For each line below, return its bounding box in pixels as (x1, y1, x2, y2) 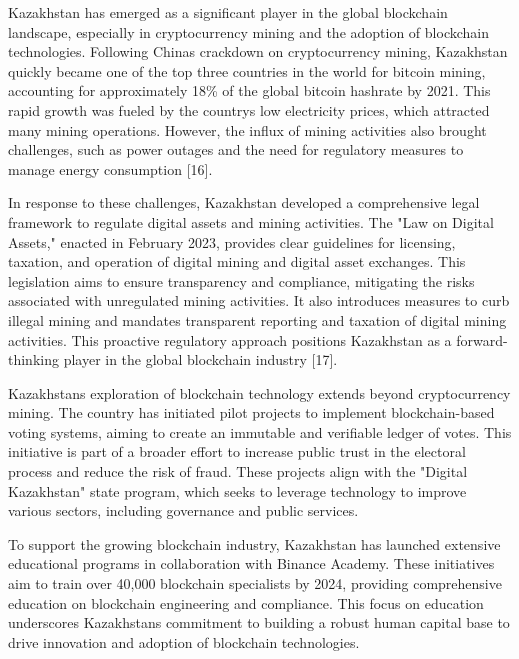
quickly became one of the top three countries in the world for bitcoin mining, (8, 60, 486, 81)
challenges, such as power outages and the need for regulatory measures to (8, 139, 464, 160)
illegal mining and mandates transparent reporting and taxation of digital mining (8, 309, 507, 330)
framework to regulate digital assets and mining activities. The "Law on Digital (8, 211, 494, 232)
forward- (456, 329, 508, 350)
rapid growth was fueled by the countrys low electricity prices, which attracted (8, 99, 490, 120)
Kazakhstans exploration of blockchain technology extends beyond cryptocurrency (8, 382, 511, 403)
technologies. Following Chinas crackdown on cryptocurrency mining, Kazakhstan (8, 41, 508, 62)
